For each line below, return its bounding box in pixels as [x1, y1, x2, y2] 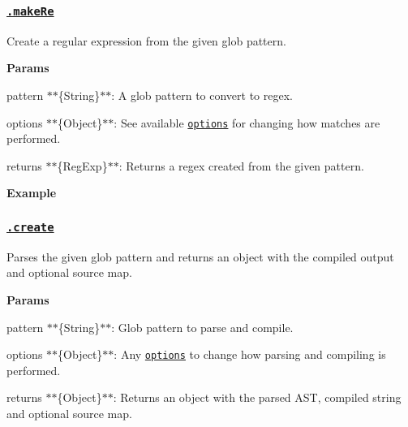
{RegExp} [57, 157, 108, 174]
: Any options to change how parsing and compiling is [114, 346, 386, 363]
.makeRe [6, 4, 54, 18]
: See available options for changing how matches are [114, 114, 380, 131]
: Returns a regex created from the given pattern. [118, 157, 364, 174]
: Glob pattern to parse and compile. [111, 318, 294, 335]
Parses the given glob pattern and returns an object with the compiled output [6, 248, 394, 265]
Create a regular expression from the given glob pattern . [6, 32, 286, 49]
